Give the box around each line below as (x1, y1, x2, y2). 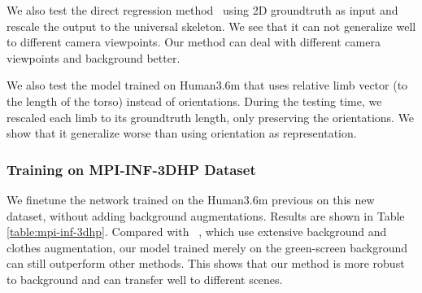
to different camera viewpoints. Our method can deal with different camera (7, 33, 381, 50)
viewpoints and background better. (7, 49, 181, 66)
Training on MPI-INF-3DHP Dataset (7, 159, 256, 179)
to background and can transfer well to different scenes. (7, 270, 283, 287)
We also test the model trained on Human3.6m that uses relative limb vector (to (7, 77, 408, 94)
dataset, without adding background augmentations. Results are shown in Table (7, 207, 405, 224)
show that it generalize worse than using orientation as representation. (7, 125, 357, 142)
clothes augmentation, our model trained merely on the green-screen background (7, 238, 408, 256)
